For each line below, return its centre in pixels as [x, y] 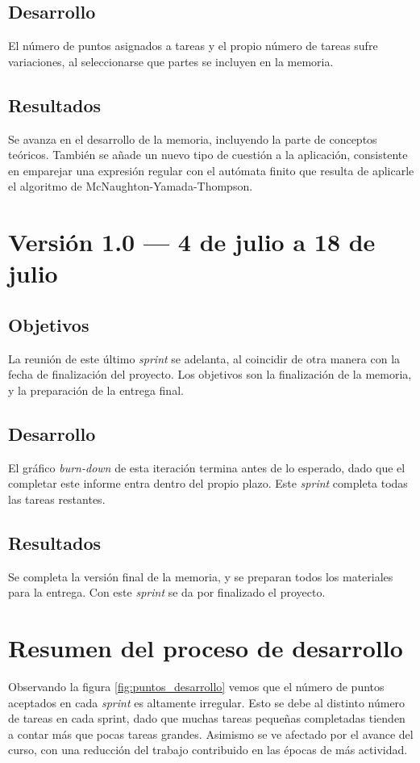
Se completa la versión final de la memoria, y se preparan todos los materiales [201, 576]
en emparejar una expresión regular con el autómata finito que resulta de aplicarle [211, 170]
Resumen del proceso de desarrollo [206, 648]
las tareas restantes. [57, 499]
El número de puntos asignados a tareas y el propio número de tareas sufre [193, 46]
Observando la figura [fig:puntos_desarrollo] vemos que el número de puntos [196, 687]
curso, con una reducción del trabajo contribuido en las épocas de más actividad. [208, 750]
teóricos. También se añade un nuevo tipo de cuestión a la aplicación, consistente [208, 155]
